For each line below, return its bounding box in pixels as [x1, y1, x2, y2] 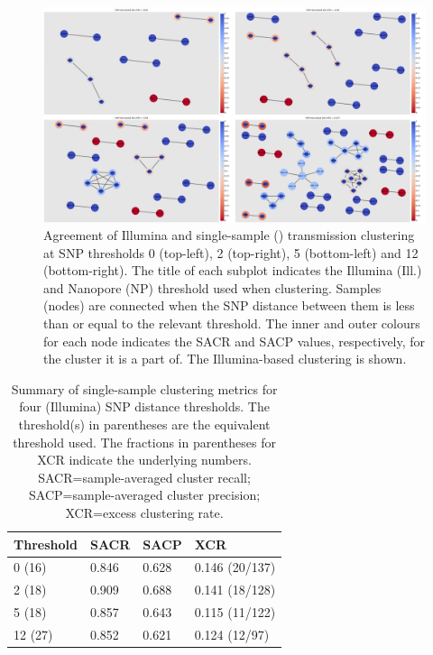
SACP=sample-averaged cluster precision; [29, 485, 261, 504]
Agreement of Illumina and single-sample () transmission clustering [43, 226, 415, 244]
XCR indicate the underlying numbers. [37, 450, 252, 469]
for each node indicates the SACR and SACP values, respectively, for [43, 331, 426, 350]
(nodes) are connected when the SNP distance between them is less [43, 296, 415, 315]
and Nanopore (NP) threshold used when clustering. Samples [43, 278, 382, 297]
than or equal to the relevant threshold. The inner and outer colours [43, 314, 420, 333]
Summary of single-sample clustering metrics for [11, 379, 278, 398]
